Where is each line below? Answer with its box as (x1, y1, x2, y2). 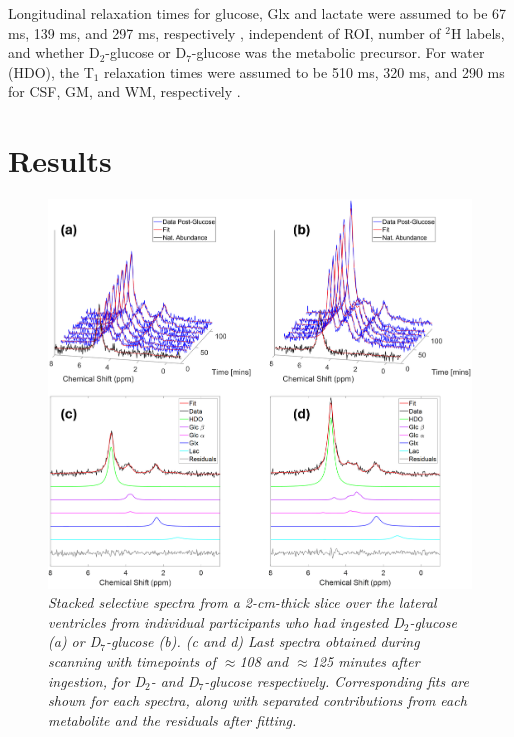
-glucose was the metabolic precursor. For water (191, 42, 485, 63)
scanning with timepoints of (48, 651, 216, 672)
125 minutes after (311, 651, 420, 672)
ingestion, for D (48, 670, 145, 691)
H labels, (450, 22, 505, 43)
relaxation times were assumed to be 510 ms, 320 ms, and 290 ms (104, 61, 505, 82)
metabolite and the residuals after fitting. (48, 709, 297, 730)
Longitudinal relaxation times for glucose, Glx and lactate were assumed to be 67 (8, 3, 507, 23)
